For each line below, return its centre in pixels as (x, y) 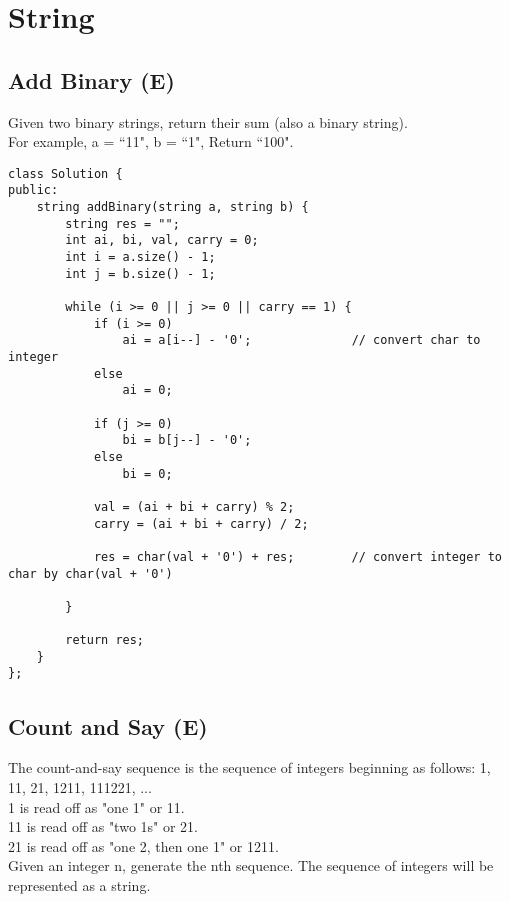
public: (33, 190)
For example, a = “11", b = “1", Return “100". (151, 141)
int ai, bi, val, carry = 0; (162, 240)
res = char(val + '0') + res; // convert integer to (297, 556)
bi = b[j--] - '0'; (187, 440)
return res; (105, 640)
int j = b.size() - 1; (140, 273)
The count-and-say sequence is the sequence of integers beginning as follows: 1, (249, 767)
